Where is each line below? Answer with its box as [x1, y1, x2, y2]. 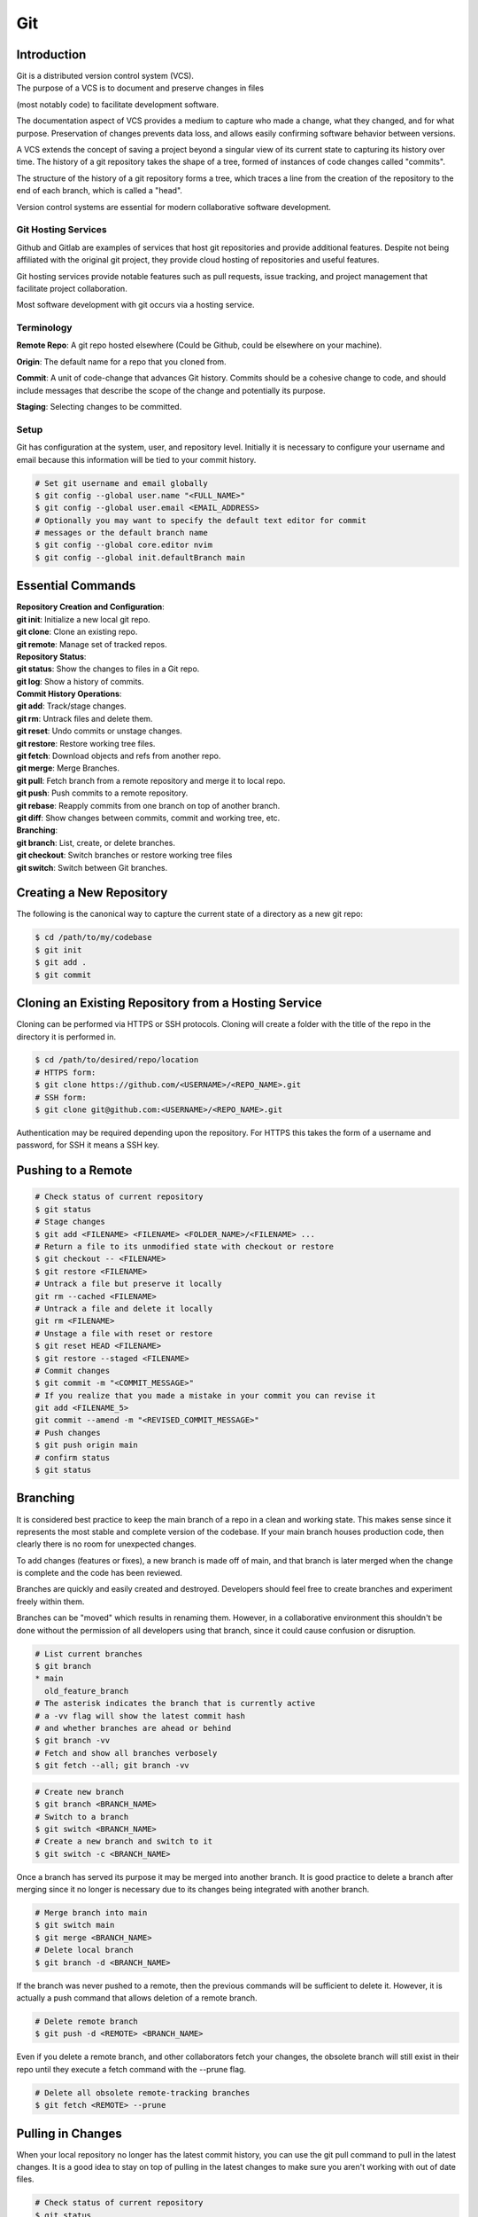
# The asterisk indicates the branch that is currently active [35, 1698, 316, 1709]
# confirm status [35, 1453, 111, 1462]
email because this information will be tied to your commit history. [16, 454, 257, 465]
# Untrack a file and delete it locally [35, 1304, 212, 1313]
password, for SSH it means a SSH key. [16, 1140, 159, 1150]
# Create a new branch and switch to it [35, 1837, 212, 1846]
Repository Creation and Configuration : [16, 601, 166, 612]
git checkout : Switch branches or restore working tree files [16, 850, 233, 860]
